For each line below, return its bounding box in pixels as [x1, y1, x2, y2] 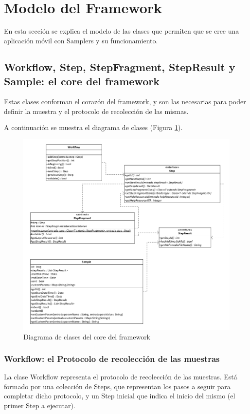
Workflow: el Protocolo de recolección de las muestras [4, 352, 220, 364]
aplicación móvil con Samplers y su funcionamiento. [4, 35, 158, 45]
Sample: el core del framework [4, 74, 160, 89]
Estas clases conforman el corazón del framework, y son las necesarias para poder [4, 96, 246, 106]
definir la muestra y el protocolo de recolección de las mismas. [4, 106, 189, 116]
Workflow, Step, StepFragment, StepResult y [4, 59, 235, 74]
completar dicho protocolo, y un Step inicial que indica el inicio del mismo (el [4, 391, 235, 401]
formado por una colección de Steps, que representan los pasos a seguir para [4, 381, 231, 391]
